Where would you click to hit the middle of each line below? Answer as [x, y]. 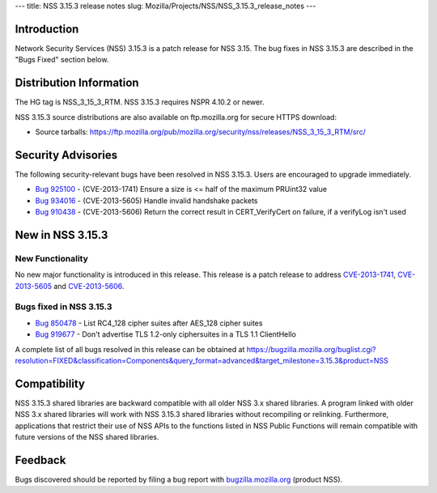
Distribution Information [77, 83]
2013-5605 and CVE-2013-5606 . [70, 286]
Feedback [40, 460]
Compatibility [50, 383]
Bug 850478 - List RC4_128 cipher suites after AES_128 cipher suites [149, 323]
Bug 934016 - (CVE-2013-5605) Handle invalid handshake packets [146, 200]
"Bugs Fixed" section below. [62, 60]
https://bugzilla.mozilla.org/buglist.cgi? [311, 349]
